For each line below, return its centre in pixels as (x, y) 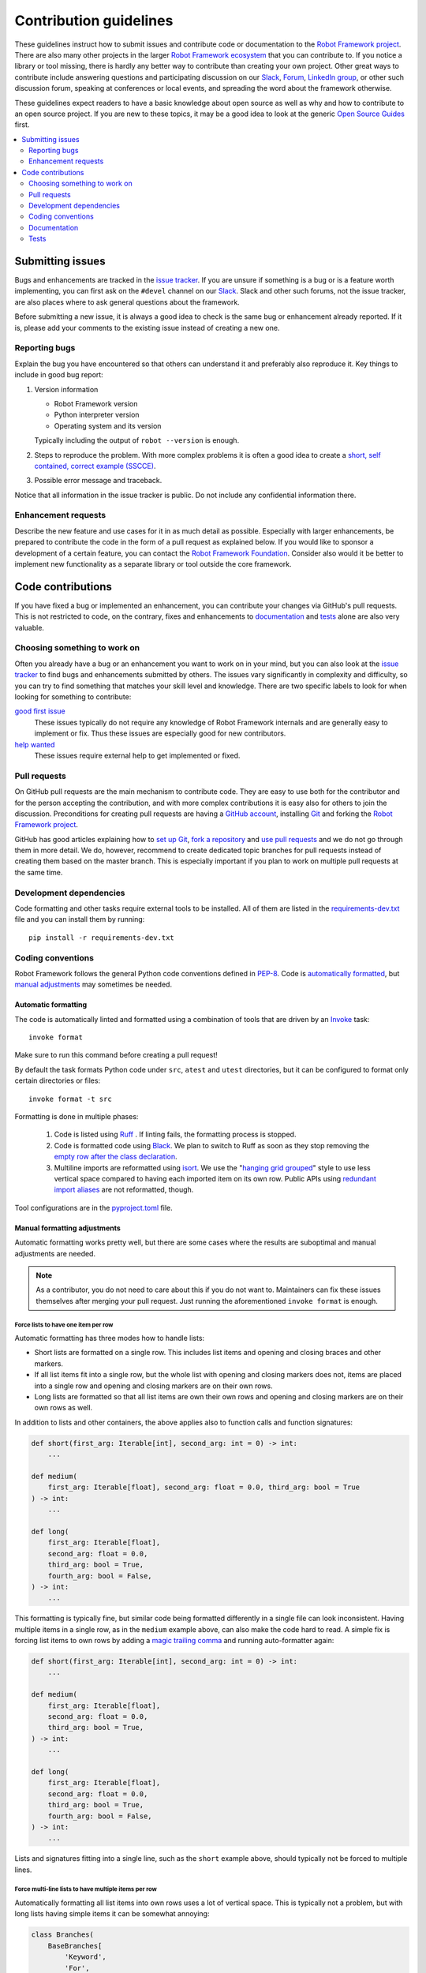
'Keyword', (85, 1957)
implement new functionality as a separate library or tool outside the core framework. (153, 564)
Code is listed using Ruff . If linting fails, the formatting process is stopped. (175, 1134)
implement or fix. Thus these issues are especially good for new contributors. (160, 733)
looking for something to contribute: (73, 697)
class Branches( (63, 1935)
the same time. (39, 872)
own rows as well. (64, 1408)
